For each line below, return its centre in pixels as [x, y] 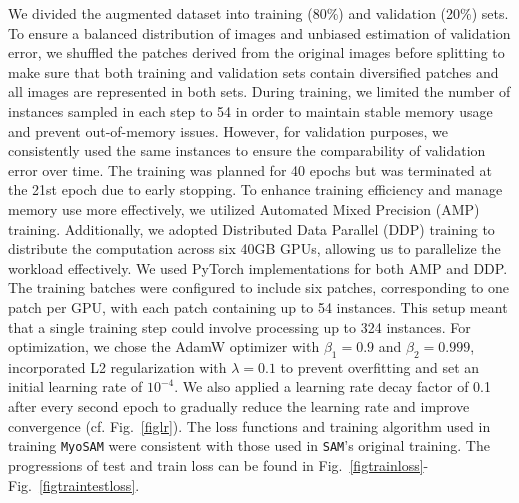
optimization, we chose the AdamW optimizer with [164, 346]
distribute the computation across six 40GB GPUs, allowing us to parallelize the [254, 248]
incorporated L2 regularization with [117, 366]
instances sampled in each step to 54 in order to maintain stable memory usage [250, 110]
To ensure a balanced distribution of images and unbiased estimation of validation [259, 32]
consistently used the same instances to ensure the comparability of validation [247, 150]
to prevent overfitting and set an [380, 366]
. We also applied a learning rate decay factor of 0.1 [332, 386]
